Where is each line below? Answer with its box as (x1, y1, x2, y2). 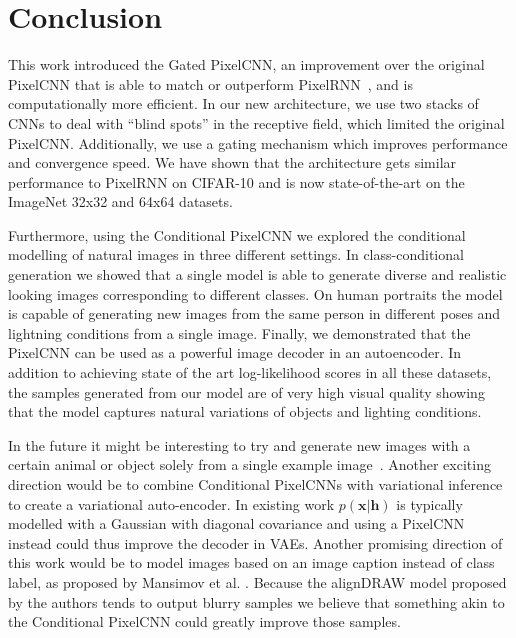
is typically (396, 493, 463, 514)
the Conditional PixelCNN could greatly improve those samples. (8, 611, 401, 632)
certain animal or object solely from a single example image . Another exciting (8, 454, 491, 475)
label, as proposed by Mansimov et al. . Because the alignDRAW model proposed (8, 571, 507, 592)
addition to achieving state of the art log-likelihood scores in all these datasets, (8, 362, 492, 383)
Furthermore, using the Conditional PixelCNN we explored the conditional (8, 224, 466, 245)
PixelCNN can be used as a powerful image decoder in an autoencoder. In (8, 342, 462, 363)
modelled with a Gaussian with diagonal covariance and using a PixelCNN (8, 513, 465, 534)
